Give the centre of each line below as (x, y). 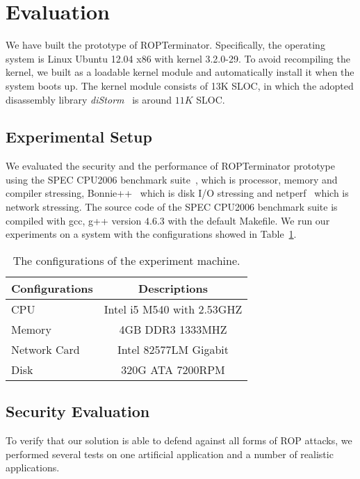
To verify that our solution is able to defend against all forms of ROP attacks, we (179, 440)
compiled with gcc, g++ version (74, 220)
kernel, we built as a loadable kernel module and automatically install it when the (180, 72)
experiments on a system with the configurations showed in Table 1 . (151, 234)
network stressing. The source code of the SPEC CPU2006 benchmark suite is (172, 207)
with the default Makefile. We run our (249, 220)
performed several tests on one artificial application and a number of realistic (170, 454)
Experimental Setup (79, 137)
